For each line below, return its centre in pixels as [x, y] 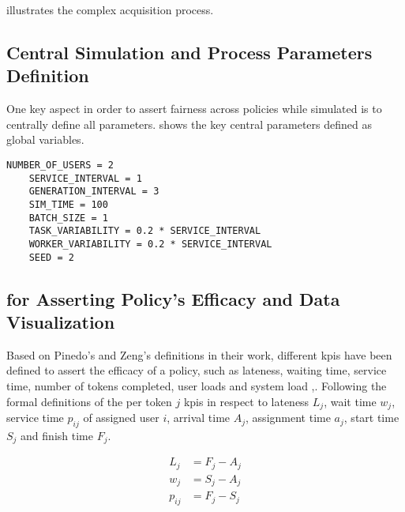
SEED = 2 [51, 257]
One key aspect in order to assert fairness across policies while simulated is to [194, 109]
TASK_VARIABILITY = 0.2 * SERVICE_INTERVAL [145, 231]
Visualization [61, 322]
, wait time [350, 401]
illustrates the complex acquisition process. [110, 9]
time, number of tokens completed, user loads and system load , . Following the [197, 386]
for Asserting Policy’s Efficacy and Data [173, 298]
